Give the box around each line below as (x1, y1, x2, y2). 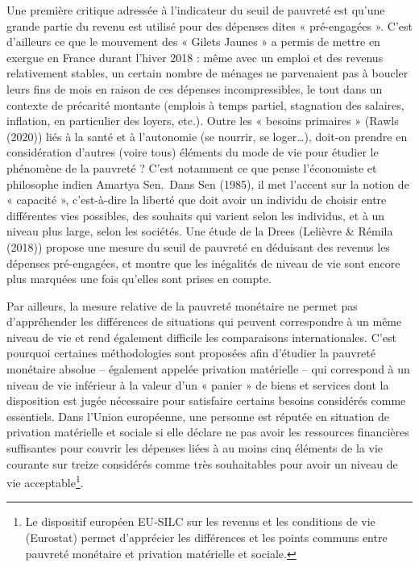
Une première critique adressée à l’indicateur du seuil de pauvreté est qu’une (6, 2, 385, 18)
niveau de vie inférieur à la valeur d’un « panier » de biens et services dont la (6, 376, 389, 393)
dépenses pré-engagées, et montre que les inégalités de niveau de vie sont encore (6, 254, 400, 271)
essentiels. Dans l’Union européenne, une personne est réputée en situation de (6, 407, 389, 424)
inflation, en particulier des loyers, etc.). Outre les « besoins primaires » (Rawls (6, 112, 399, 129)
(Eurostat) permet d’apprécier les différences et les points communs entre (25, 529, 388, 546)
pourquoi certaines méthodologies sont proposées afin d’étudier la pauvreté (6, 344, 375, 361)
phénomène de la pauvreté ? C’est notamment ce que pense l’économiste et (6, 159, 377, 176)
